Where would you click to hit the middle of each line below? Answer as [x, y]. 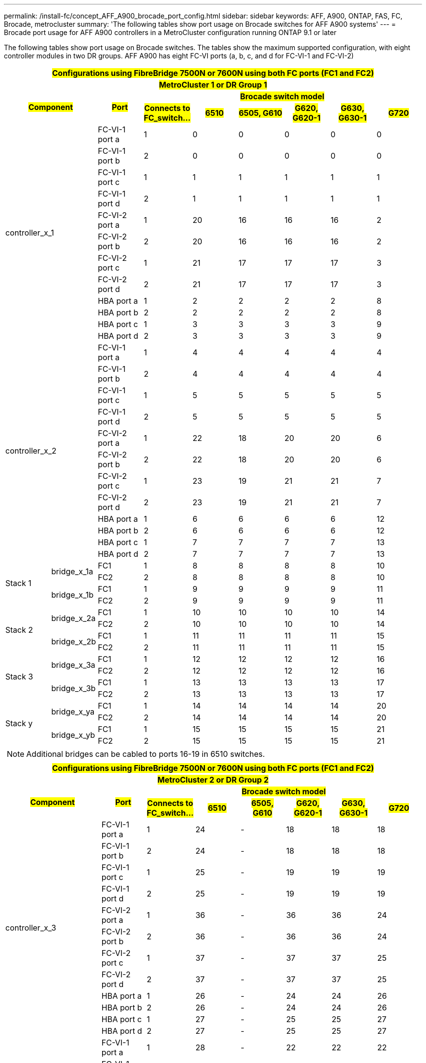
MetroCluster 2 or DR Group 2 [213, 780]
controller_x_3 [31, 928]
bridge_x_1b [72, 595]
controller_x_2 [31, 451]
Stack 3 [19, 677]
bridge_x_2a [73, 618]
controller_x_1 [30, 233]
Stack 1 [18, 583]
